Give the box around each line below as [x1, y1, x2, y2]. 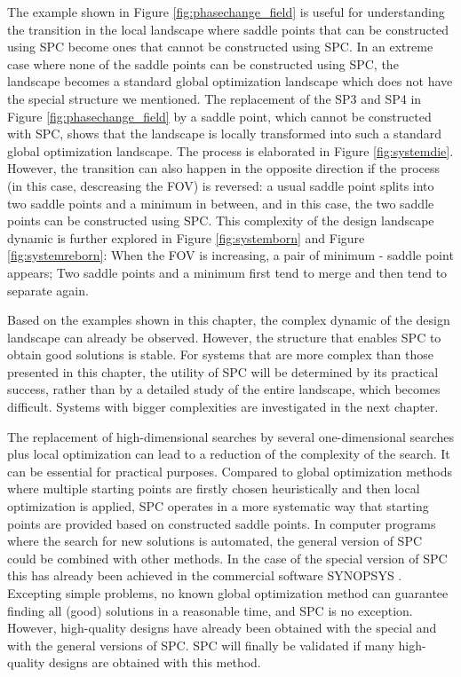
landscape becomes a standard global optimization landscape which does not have [7, 72, 453, 91]
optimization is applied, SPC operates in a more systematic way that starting [7, 497, 429, 516]
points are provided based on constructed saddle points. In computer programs [7, 514, 436, 532]
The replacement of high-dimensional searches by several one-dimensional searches [7, 427, 455, 445]
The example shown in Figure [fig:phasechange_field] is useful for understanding [7, 3, 445, 20]
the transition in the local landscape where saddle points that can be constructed [7, 20, 449, 38]
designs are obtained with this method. [49, 653, 261, 672]
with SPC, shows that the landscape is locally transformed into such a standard [7, 124, 441, 143]
